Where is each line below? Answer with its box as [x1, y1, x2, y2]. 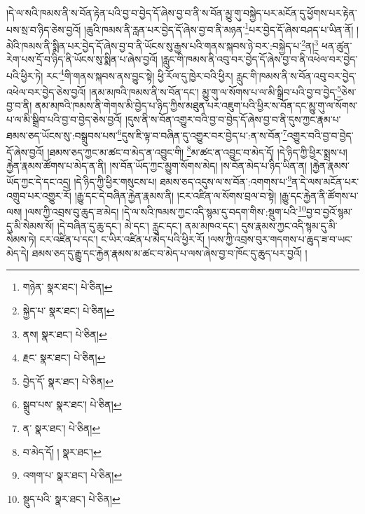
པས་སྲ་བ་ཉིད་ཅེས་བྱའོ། [6, 22, 81, 36]
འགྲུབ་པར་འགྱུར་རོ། [6, 188, 71, 202]
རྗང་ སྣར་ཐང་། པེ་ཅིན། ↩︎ [22, 350, 106, 365]
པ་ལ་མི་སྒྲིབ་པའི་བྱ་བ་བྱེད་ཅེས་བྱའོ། [6, 111, 123, 126]
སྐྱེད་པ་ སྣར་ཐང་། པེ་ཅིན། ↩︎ [22, 303, 115, 317]
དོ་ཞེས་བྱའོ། [6, 144, 44, 159]
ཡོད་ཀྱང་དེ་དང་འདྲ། [6, 174, 71, 189]
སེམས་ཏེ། [6, 232, 36, 246]
